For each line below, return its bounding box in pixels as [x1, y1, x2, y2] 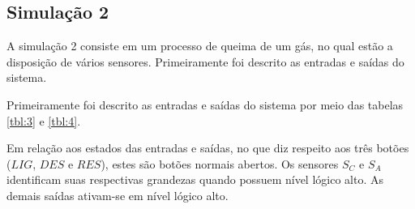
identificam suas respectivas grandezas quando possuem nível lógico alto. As [6, 171, 383, 188]
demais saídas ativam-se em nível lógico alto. [6, 186, 229, 203]
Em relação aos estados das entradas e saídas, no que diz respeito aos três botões [6, 139, 409, 156]
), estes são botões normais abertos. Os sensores [101, 155, 339, 172]
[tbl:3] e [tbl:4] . [6, 112, 81, 129]
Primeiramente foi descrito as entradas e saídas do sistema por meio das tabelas [6, 96, 404, 113]
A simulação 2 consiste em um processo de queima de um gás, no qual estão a [6, 37, 393, 54]
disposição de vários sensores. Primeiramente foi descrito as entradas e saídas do [6, 53, 404, 70]
